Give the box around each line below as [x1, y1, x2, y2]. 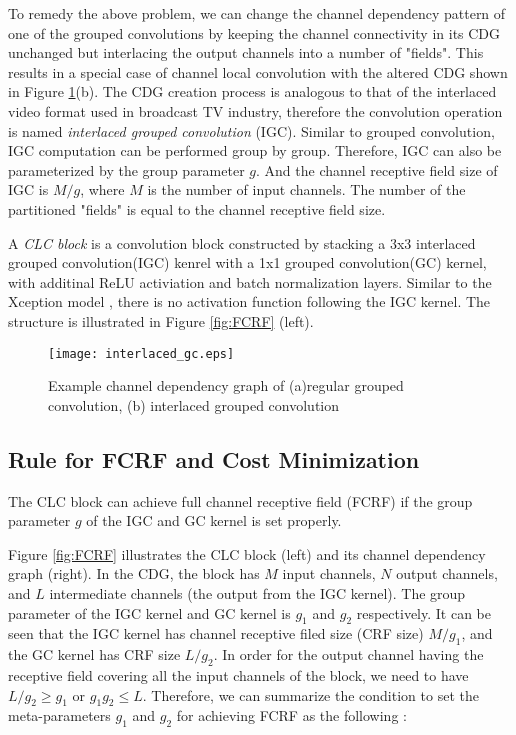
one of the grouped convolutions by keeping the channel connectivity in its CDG [8, 22, 501, 43]
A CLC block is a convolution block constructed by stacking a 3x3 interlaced [8, 232, 476, 253]
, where [80, 179, 125, 200]
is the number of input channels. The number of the [147, 179, 466, 200]
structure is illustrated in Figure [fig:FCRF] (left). [8, 310, 314, 331]
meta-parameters [8, 705, 111, 726]
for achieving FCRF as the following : [176, 705, 407, 726]
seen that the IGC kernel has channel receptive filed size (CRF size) [8, 623, 424, 644]
